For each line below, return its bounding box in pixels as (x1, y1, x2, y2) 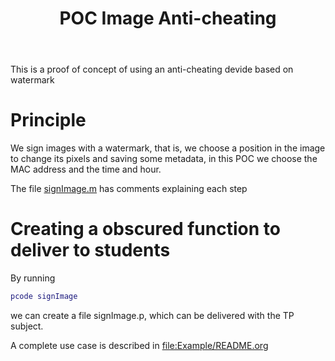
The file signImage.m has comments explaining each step (10, 183, 248, 195)
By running (10, 272, 56, 284)
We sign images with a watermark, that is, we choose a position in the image (10, 142, 326, 154)
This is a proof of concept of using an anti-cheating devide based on (10, 63, 294, 76)
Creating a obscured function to (10, 218, 281, 241)
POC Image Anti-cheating (59, 7, 277, 30)
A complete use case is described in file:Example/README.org (10, 339, 269, 351)
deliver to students (10, 239, 171, 262)
